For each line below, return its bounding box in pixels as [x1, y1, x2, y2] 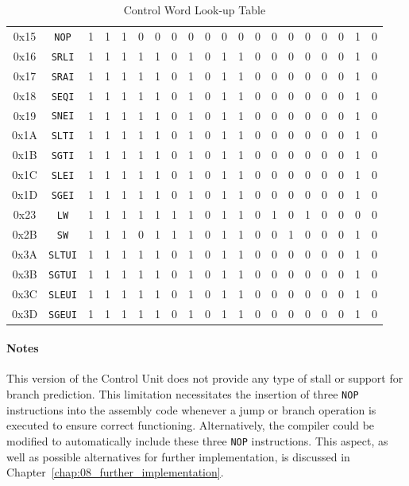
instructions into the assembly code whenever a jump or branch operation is [6, 401, 376, 418]
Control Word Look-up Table [123, 2, 266, 17]
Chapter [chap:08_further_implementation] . [6, 464, 224, 480]
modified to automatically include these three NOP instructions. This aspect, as [6, 432, 388, 449]
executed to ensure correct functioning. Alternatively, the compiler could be [6, 417, 375, 434]
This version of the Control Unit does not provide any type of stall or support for [6, 370, 403, 387]
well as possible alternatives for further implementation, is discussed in [6, 448, 350, 465]
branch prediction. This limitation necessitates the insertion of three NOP [6, 386, 359, 402]
